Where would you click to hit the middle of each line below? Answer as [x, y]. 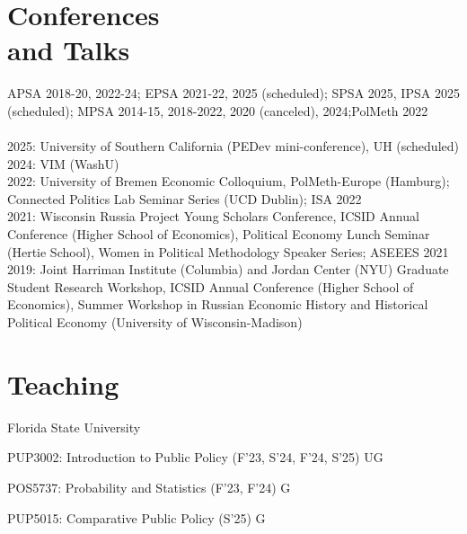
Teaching [63, 383]
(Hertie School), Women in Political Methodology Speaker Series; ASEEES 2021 [228, 251]
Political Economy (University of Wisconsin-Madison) [155, 322]
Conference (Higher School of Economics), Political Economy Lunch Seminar [219, 234]
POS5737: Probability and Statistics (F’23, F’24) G [149, 487]
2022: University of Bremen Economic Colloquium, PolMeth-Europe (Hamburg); [229, 181]
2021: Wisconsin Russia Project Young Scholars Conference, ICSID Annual [213, 216]
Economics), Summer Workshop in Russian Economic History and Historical [218, 304]
